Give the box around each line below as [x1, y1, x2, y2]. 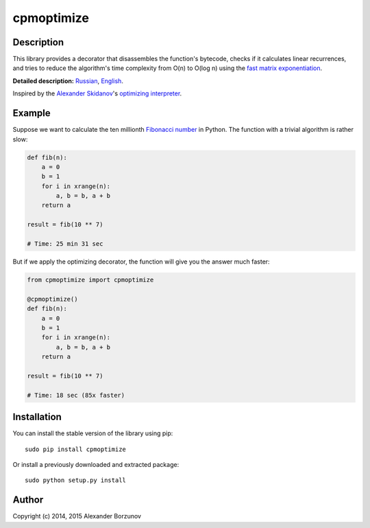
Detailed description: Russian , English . [12, 76, 123, 85]
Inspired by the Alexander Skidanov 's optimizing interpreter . [12, 89, 182, 97]
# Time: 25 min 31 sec [27, 240, 103, 248]
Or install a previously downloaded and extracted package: [12, 460, 180, 468]
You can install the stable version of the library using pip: [12, 429, 173, 437]
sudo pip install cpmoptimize [25, 445, 127, 453]
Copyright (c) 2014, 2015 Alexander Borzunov [12, 512, 142, 520]
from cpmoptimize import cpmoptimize [27, 276, 154, 284]
